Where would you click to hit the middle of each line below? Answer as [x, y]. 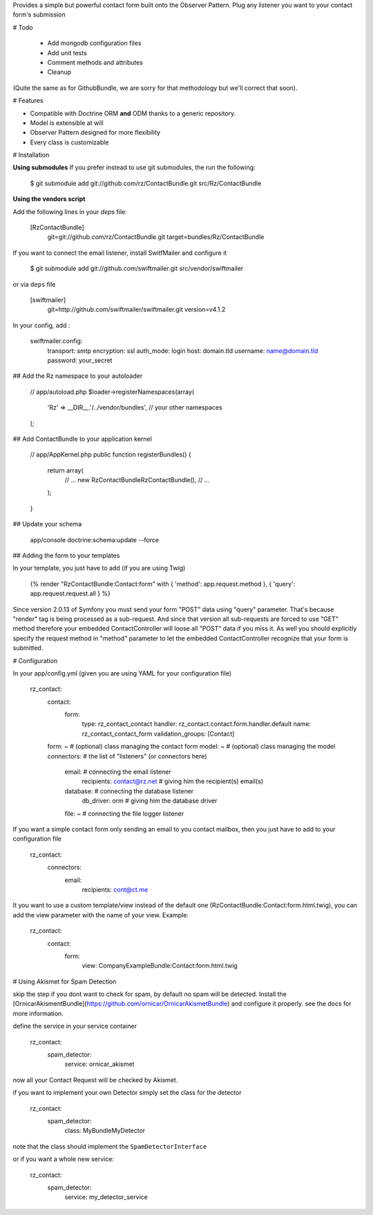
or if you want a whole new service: [63, 1159]
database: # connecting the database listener [129, 791]
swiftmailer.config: [56, 341]
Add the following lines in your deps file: [70, 211]
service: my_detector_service [106, 1197]
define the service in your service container [75, 1026]
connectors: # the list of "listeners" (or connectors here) [127, 756]
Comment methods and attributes [95, 62]
